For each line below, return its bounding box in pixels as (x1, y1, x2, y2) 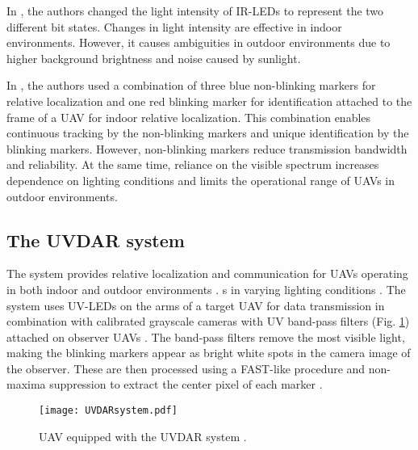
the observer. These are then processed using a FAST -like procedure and (6, 360, 366, 376)
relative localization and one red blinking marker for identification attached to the (6, 92, 412, 109)
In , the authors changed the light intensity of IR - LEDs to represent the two (6, 2, 384, 19)
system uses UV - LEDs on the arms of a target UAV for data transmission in (6, 296, 385, 313)
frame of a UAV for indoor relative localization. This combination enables (6, 108, 371, 125)
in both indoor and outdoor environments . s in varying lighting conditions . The (6, 280, 406, 297)
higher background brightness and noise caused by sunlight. (6, 49, 301, 66)
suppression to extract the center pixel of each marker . (49, 376, 323, 393)
